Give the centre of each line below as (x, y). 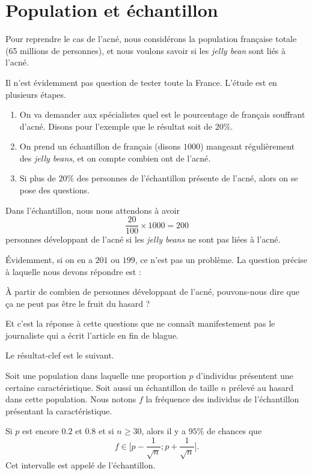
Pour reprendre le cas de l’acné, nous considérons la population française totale (151, 39)
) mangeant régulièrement (247, 146)
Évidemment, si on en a (49, 259)
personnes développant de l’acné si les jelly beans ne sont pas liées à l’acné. (143, 239)
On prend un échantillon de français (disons (100, 146)
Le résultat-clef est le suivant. (60, 355)
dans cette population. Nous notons (71, 399)
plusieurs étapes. (36, 94)
